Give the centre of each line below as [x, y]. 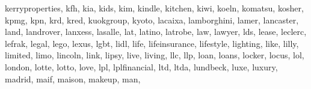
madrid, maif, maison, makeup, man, [73, 78]
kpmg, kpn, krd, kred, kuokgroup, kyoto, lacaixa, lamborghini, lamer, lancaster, [152, 20]
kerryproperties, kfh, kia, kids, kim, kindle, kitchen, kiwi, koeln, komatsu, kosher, [154, 8]
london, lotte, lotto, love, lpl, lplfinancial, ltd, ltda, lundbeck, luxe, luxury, [141, 66]
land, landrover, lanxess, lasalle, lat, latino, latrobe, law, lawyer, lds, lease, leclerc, [156, 32]
